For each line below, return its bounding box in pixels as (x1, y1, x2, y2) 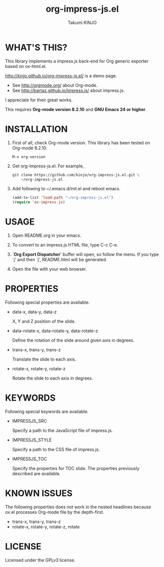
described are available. (12, 471, 61, 476)
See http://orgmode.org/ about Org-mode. (12, 82, 98, 88)
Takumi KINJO (68, 20, 97, 25)
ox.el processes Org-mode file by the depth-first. (5, 509, 104, 515)
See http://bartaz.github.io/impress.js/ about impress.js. (12, 87, 125, 93)
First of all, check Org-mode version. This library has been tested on (12, 139, 150, 145)
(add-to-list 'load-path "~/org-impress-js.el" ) (12, 195, 114, 200)
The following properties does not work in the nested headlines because (5, 504, 151, 510)
